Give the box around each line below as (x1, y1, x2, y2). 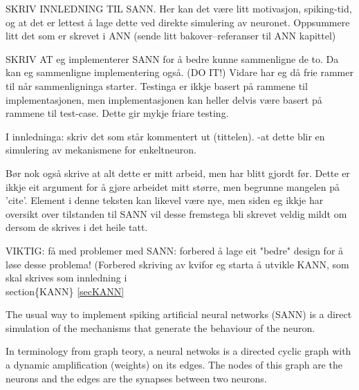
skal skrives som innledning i (6, 270, 127, 285)
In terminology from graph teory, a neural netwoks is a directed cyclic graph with (6, 344, 351, 358)
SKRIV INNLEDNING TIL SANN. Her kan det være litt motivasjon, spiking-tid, (6, 1, 352, 15)
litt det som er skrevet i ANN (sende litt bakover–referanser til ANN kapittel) (6, 28, 336, 43)
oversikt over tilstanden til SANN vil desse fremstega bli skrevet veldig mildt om (6, 206, 347, 221)
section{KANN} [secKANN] (6, 284, 125, 298)
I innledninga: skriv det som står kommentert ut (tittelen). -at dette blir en (6, 129, 325, 143)
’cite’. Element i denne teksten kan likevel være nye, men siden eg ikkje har (6, 193, 324, 207)
